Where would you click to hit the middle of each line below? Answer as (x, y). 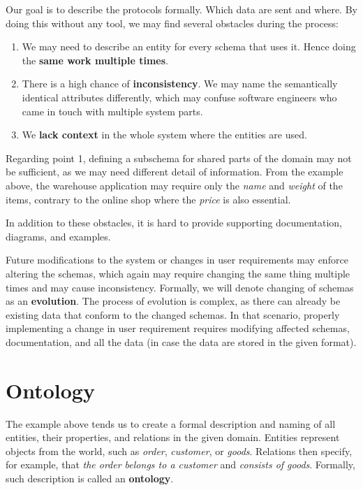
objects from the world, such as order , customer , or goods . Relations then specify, (179, 451)
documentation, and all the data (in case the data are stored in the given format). (181, 341)
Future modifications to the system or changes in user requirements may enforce (177, 260)
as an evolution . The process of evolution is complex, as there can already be (173, 301)
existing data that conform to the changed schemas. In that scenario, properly (173, 314)
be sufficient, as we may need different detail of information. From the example (175, 172)
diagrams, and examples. (58, 236)
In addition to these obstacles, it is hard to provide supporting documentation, (174, 223)
